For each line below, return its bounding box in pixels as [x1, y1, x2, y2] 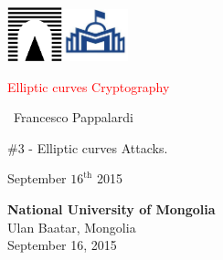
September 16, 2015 [7, 235, 117, 255]
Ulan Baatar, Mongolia [7, 217, 136, 236]
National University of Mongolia [7, 200, 216, 219]
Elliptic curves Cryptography [7, 77, 170, 96]
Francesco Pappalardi [14, 108, 133, 127]
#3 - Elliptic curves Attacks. [7, 138, 168, 157]
